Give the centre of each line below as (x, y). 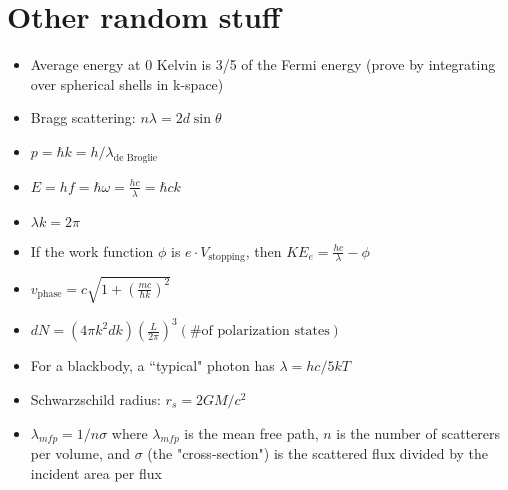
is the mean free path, (251, 432)
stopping (226, 256)
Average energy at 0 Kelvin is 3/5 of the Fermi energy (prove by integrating (263, 64)
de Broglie (135, 157)
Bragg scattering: (83, 117)
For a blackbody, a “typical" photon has (152, 365)
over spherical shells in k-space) (127, 83)
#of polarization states (259, 331)
